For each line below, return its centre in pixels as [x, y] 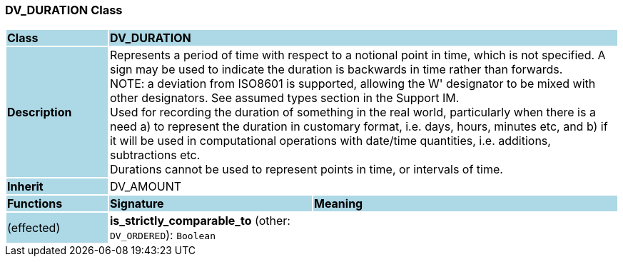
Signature [137, 204]
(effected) [34, 228]
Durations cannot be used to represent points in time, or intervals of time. [306, 170]
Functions [35, 204]
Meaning [338, 204]
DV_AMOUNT [146, 187]
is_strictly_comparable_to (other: [200, 221]
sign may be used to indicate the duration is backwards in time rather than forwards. [336, 70]
